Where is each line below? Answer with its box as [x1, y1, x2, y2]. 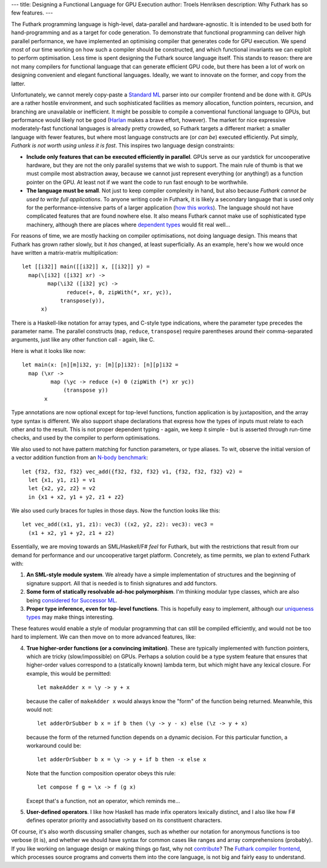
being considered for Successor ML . [26, 596, 117, 604]
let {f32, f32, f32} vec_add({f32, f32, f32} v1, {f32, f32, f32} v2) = [22, 468, 242, 475]
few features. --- [11, 9, 53, 16]
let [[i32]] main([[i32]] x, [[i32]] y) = [22, 263, 150, 270]
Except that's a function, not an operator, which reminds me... [26, 797, 180, 804]
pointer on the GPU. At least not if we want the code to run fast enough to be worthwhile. [26, 178, 248, 186]
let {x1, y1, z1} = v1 [28, 476, 96, 483]
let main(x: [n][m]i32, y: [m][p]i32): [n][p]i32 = [22, 362, 179, 368]
